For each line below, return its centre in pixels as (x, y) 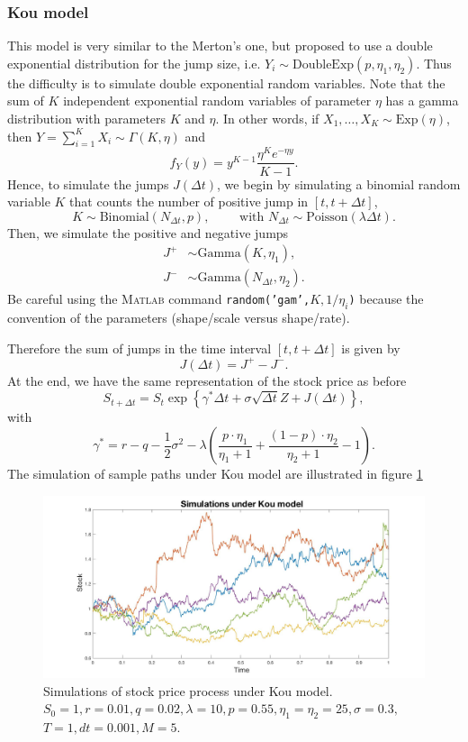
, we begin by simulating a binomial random (339, 183)
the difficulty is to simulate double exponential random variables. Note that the (226, 82)
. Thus (434, 63)
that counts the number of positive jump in (189, 202)
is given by (371, 348)
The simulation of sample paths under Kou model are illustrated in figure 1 (215, 474)
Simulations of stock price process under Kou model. (188, 690)
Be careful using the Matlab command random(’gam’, (159, 299)
